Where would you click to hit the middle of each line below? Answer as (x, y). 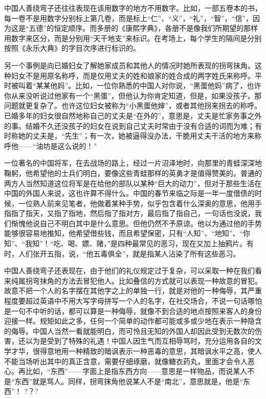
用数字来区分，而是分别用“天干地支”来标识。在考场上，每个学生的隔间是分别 (133, 38)
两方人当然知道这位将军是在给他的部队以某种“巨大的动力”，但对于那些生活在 (133, 183)
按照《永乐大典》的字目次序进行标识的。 (72, 48)
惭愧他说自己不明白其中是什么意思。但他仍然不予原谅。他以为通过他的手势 (136, 223)
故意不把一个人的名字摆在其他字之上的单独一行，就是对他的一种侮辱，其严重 (133, 291)
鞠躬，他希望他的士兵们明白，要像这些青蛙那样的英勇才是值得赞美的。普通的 (133, 173)
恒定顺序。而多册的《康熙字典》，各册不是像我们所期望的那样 (156, 28)
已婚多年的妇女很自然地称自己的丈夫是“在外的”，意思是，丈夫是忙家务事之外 (133, 115)
